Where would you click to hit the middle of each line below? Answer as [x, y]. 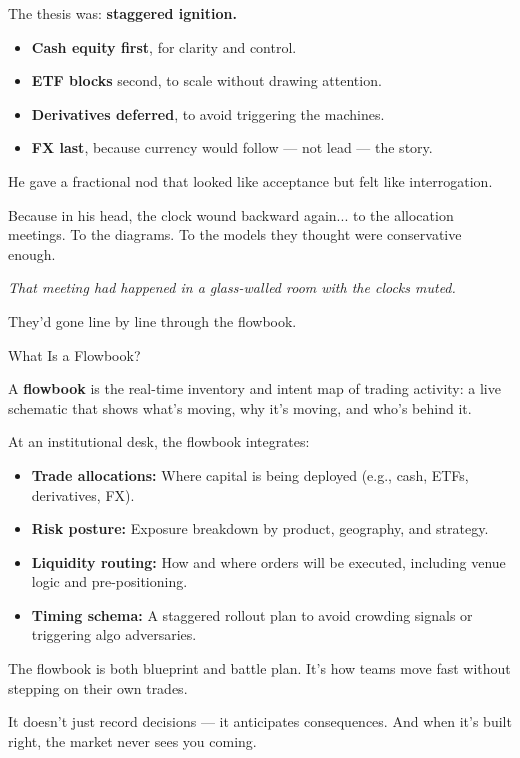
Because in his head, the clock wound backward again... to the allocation [231, 214]
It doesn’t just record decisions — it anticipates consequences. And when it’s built [260, 721]
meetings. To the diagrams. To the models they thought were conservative [235, 234]
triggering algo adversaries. [114, 634]
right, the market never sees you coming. [132, 740]
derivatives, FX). [83, 494]
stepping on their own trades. [98, 687]
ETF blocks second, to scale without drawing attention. [206, 80]
